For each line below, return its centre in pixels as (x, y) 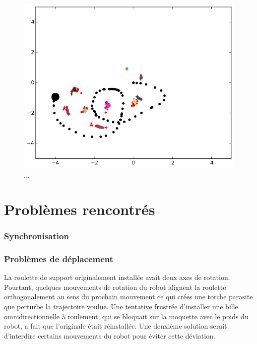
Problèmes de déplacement (59, 258)
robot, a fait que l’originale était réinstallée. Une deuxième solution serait (116, 326)
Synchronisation (36, 236)
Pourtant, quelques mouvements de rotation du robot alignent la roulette (115, 287)
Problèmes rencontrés (80, 209)
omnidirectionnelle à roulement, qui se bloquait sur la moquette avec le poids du (126, 316)
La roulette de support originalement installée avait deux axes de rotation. (117, 277)
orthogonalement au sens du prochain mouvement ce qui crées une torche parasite (128, 297)
